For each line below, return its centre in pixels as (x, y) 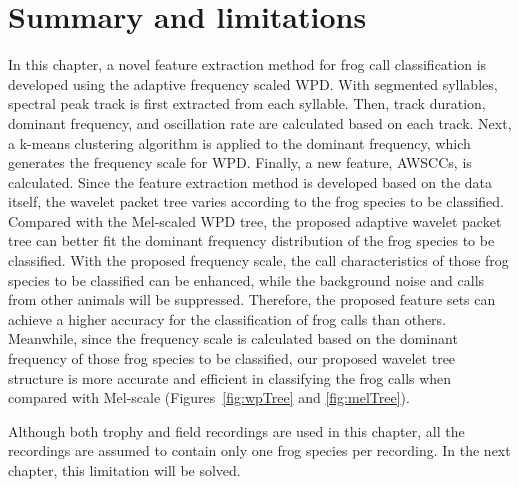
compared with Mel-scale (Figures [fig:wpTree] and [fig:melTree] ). (209, 397)
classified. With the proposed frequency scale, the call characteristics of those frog (258, 260)
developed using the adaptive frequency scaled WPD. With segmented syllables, (253, 83)
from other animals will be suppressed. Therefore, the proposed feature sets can (252, 299)
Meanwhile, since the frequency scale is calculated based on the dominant (233, 338)
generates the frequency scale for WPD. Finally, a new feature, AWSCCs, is (240, 162)
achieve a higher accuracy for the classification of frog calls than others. (227, 318)
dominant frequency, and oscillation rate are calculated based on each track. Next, (260, 122)
